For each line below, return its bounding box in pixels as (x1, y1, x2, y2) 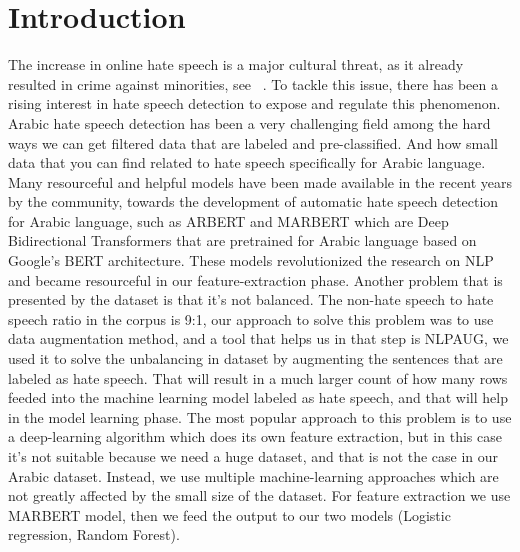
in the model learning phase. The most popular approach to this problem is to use (8, 406, 512, 427)
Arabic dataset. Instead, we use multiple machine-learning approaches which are (8, 465, 499, 486)
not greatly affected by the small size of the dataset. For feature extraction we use (8, 485, 511, 506)
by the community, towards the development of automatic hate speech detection (8, 191, 499, 212)
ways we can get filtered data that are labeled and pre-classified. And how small (8, 132, 498, 153)
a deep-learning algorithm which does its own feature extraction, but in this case (8, 426, 502, 447)
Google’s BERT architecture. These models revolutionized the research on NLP (8, 250, 494, 271)
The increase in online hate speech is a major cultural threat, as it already (8, 54, 464, 75)
